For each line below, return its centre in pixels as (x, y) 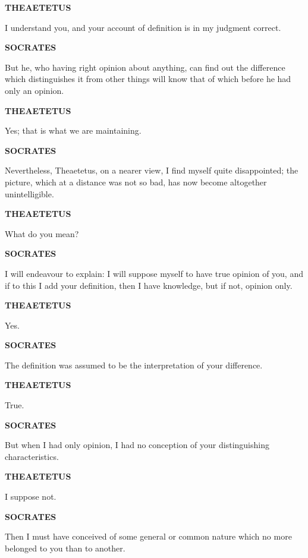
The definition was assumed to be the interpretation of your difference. (134, 365)
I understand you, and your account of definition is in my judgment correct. (143, 27)
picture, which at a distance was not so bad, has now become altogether (136, 182)
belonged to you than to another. (65, 548)
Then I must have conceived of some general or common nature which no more (148, 536)
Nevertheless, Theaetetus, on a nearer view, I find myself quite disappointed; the (152, 170)
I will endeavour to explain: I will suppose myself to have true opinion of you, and (154, 273)
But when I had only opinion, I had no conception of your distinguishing (137, 445)
